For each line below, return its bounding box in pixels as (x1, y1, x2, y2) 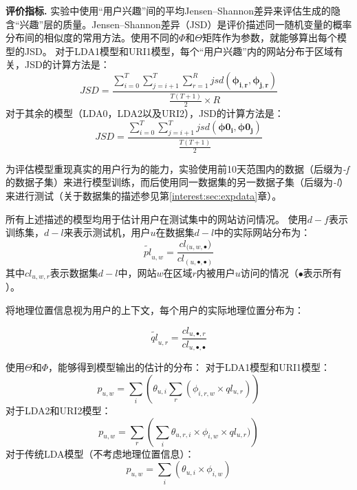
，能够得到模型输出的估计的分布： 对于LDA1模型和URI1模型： (48, 360, 331, 374)
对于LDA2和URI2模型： (6, 403, 111, 418)
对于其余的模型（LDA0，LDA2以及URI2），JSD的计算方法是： (6, 105, 284, 120)
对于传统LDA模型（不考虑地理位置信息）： (6, 446, 195, 460)
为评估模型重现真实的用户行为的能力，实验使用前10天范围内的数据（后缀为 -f (6, 161, 349, 175)
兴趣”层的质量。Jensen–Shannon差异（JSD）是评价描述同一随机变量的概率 (19, 17, 352, 31)
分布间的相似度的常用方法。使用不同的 (6, 30, 179, 45)
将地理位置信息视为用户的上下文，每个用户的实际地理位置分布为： (6, 302, 304, 317)
